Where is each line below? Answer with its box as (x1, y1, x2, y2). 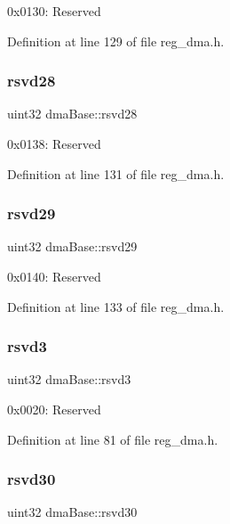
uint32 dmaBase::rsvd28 (7, 104, 138, 123)
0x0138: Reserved (7, 135, 101, 152)
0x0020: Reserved (7, 400, 101, 418)
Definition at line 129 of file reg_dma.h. (7, 31, 225, 50)
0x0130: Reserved (7, 2, 101, 20)
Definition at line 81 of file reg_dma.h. (7, 430, 218, 448)
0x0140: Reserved (7, 267, 101, 285)
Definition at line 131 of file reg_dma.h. (7, 164, 225, 183)
